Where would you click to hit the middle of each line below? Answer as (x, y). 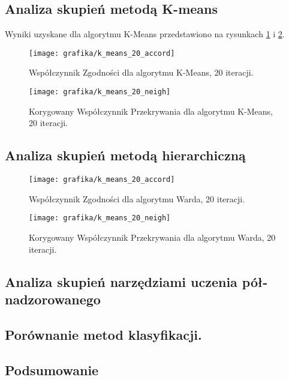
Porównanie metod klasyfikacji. (103, 334)
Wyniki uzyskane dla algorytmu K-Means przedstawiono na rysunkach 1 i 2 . (145, 34)
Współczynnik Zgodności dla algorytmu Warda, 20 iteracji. (137, 198)
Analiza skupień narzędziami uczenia (121, 281)
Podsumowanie (52, 369)
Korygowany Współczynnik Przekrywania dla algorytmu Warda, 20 (152, 237)
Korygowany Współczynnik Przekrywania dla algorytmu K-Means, (151, 111)
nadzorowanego (53, 299)
